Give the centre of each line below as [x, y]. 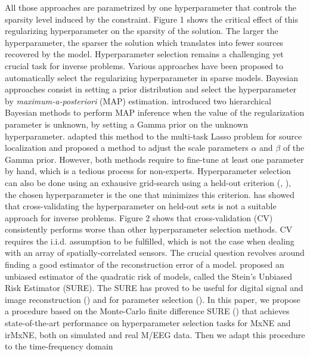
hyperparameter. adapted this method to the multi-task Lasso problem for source [154, 136]
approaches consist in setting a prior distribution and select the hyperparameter [151, 89]
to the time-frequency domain [59, 346]
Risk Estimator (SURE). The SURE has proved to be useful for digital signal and [154, 288]
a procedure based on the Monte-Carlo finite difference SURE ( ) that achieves [147, 311]
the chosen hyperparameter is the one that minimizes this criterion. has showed [150, 194]
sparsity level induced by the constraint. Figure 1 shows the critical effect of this [151, 19]
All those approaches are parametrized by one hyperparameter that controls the [151, 7]
